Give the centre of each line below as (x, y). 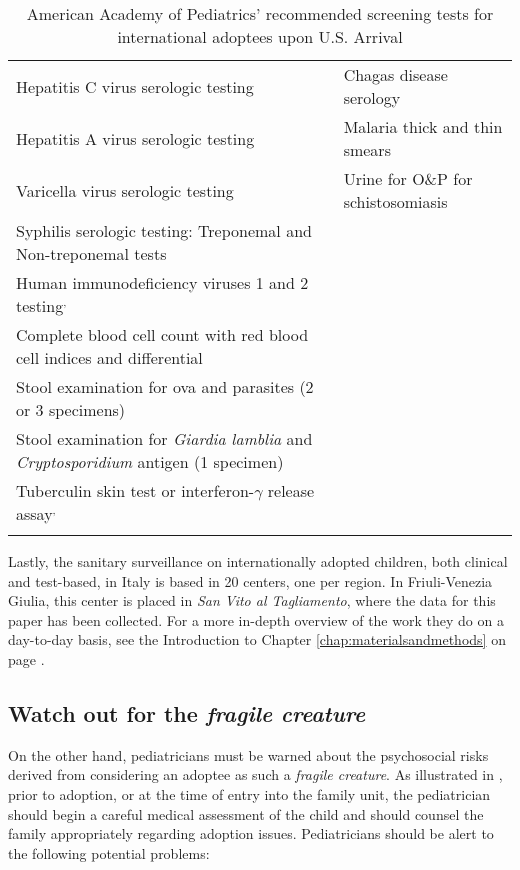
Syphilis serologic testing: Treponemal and (164, 230)
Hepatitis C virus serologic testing (135, 86)
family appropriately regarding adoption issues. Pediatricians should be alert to (251, 833)
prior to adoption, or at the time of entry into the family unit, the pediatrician (249, 793)
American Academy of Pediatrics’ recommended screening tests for (260, 13)
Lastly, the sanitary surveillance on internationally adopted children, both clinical (258, 561)
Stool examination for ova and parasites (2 (165, 386)
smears (367, 149)
